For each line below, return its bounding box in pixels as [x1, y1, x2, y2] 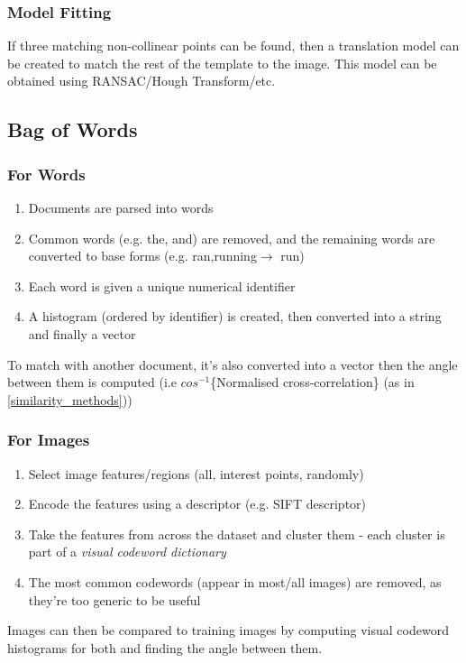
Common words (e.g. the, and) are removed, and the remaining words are [28, 228, 435, 247]
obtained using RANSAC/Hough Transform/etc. [7, 71, 276, 90]
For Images [7, 428, 90, 451]
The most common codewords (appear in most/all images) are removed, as [28, 572, 442, 591]
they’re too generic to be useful [28, 590, 201, 609]
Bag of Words [7, 115, 138, 143]
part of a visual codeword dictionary [28, 542, 226, 561]
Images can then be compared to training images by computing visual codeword [7, 621, 449, 640]
